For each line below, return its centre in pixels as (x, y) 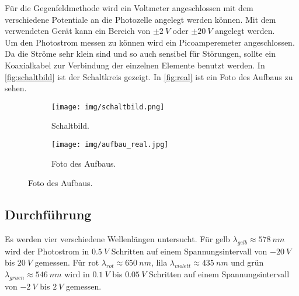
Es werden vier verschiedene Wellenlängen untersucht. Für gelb (117, 239)
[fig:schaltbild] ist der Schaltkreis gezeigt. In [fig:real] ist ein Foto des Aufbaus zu (149, 76)
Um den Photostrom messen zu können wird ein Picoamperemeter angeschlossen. (150, 42)
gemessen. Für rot (67, 262)
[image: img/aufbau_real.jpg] (110, 144)
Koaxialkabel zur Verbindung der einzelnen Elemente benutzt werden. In (135, 65)
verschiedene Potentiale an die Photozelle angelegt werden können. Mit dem (140, 19)
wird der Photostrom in (47, 251)
